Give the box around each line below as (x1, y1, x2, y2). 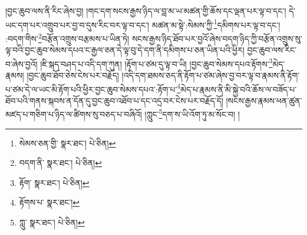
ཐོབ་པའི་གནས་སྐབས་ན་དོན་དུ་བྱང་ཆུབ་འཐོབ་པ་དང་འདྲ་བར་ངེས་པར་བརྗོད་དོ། (5, 94, 223, 106)
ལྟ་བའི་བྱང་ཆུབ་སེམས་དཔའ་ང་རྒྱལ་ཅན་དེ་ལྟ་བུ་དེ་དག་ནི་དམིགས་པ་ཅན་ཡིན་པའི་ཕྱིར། (5, 44, 245, 56)
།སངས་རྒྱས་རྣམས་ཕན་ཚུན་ (226, 94, 302, 106)
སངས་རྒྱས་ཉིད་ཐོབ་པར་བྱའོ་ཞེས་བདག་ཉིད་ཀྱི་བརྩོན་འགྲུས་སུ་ (131, 32, 302, 44)
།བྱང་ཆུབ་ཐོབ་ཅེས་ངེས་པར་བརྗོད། (27, 68, 119, 81)
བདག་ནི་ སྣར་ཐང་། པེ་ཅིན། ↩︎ (19, 156, 102, 169)
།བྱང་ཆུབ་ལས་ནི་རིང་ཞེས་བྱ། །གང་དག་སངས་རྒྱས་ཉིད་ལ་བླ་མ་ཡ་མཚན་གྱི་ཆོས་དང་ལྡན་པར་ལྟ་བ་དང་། (5, 5, 286, 17)
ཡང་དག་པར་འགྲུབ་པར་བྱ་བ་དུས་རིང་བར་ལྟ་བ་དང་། (5, 18, 150, 31)
